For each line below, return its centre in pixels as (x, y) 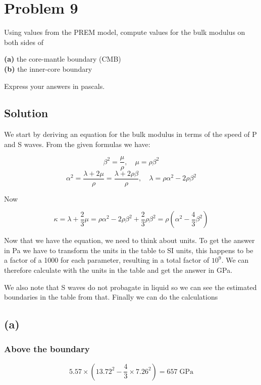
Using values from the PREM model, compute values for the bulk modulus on (125, 32)
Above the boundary (47, 349)
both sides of (24, 42)
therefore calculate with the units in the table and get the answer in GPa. (118, 270)
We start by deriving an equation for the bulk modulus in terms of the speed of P (130, 134)
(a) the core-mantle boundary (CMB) (63, 59)
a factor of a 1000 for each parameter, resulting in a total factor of (107, 260)
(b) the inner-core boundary (48, 68)
